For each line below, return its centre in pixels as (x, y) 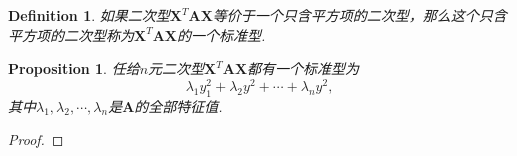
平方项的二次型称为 (71, 34)
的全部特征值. (178, 105)
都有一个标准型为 (303, 68)
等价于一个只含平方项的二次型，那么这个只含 (359, 15)
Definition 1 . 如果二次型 (89, 15)
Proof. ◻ (36, 139)
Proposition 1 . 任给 (74, 68)
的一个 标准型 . (221, 34)
